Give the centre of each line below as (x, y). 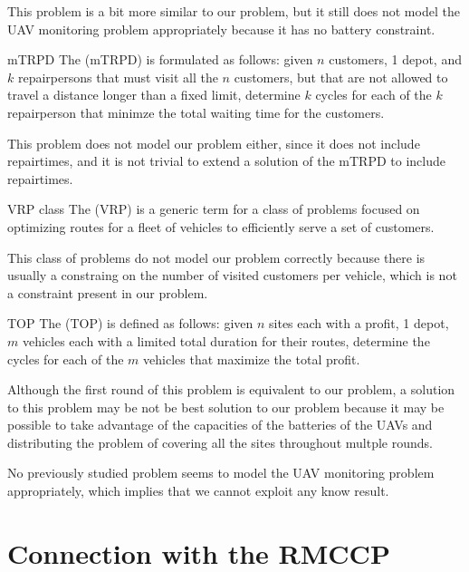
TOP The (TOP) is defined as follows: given (130, 323)
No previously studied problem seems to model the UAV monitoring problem (221, 473)
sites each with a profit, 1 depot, (359, 323)
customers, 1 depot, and (395, 59)
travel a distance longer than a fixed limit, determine (154, 95)
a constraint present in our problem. (108, 292)
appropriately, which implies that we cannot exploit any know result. (198, 491)
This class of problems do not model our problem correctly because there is (216, 257)
